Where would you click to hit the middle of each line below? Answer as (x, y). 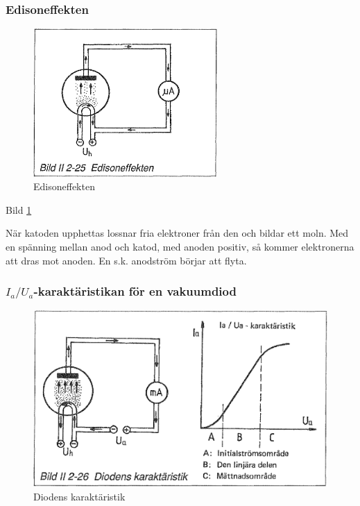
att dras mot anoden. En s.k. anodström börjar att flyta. (126, 260)
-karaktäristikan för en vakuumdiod (135, 291)
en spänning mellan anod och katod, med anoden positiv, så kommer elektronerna (180, 246)
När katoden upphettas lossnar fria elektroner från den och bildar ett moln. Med (177, 233)
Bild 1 (19, 209)
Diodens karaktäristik (79, 496)
